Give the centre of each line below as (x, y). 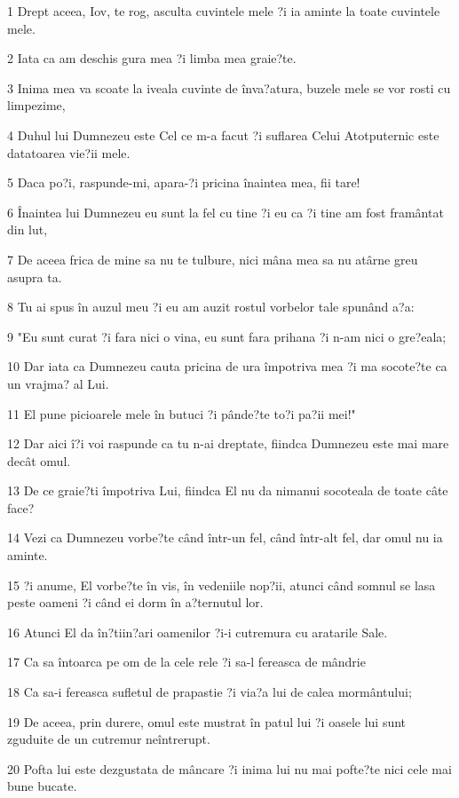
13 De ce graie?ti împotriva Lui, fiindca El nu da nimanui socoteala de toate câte (228, 490)
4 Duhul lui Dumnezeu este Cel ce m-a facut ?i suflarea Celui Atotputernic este (223, 134)
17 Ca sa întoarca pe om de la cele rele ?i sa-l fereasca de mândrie (186, 662)
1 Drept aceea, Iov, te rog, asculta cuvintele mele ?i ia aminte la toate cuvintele (224, 11)
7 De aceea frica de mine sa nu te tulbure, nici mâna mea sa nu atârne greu (213, 259)
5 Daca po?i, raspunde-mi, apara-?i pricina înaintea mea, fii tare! (184, 182)
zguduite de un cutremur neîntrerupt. (109, 739)
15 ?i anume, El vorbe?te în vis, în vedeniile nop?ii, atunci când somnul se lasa (222, 585)
